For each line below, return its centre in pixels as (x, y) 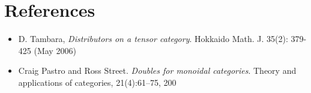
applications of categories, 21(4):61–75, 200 (97, 82)
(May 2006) (55, 50)
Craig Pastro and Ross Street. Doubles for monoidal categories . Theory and (157, 70)
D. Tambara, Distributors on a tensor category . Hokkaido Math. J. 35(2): (153, 39)
